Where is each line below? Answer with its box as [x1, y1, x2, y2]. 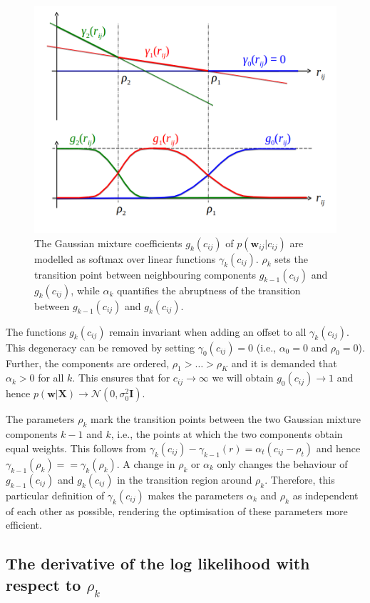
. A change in [116, 456, 175, 471]
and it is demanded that [231, 355, 337, 370]
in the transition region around [117, 472, 252, 487]
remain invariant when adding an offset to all [109, 324, 307, 339]
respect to [6, 573, 81, 595]
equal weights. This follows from [6, 440, 147, 455]
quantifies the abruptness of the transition [116, 282, 301, 297]
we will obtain [212, 370, 274, 385]
